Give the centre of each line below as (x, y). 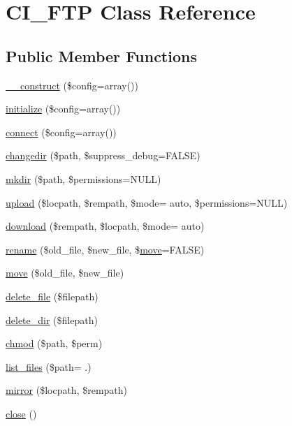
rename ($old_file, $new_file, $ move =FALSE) (105, 249)
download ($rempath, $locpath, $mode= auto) (105, 226)
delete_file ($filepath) (52, 296)
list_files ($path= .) (49, 366)
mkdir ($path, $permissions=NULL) (83, 178)
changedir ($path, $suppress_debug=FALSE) (103, 155)
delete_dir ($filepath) (52, 319)
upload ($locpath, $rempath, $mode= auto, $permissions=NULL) (147, 202)
